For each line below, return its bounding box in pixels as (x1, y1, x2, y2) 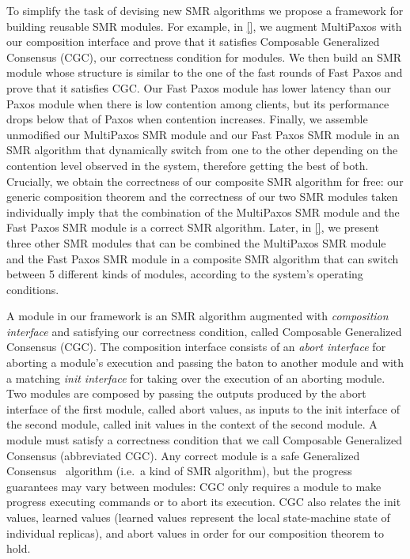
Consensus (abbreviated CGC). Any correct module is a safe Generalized (6, 447, 360, 463)
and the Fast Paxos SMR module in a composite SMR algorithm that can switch (6, 250, 399, 266)
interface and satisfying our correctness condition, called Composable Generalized (6, 323, 402, 339)
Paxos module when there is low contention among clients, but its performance (6, 95, 389, 111)
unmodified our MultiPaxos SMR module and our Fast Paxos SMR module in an (6, 126, 400, 142)
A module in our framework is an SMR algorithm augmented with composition (6, 308, 389, 324)
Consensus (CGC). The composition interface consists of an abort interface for (6, 338, 386, 355)
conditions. (6, 281, 59, 297)
